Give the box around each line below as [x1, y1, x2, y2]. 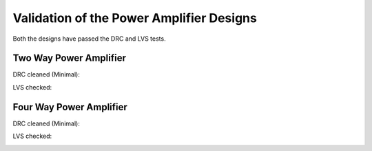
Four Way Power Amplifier [12, 101, 127, 113]
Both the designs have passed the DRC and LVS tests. [12, 34, 166, 43]
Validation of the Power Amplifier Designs [12, 10, 258, 26]
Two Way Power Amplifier [12, 52, 127, 64]
